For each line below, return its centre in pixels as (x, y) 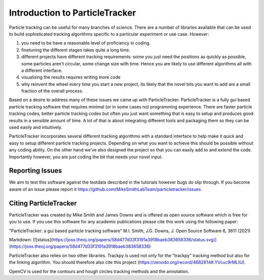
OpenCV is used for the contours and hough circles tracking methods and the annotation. (99, 271)
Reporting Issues (35, 171)
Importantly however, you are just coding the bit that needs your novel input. (86, 157)
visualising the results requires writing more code (71, 77)
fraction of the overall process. (52, 91)
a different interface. (42, 70)
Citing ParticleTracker (43, 203)
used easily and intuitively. (36, 128)
